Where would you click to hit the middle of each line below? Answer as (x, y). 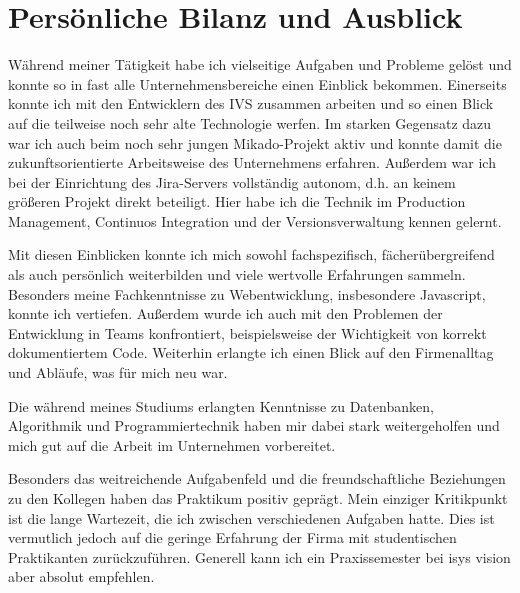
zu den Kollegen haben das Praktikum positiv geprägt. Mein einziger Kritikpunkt (258, 498)
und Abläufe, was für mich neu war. (118, 372)
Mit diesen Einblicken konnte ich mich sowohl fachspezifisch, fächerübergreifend (251, 254)
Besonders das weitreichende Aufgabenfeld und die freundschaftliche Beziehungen (257, 478)
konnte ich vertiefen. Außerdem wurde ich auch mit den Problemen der (225, 313)
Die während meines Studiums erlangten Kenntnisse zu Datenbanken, (221, 405)
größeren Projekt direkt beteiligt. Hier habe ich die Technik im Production (237, 201)
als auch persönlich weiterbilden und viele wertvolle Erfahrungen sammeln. (237, 274)
